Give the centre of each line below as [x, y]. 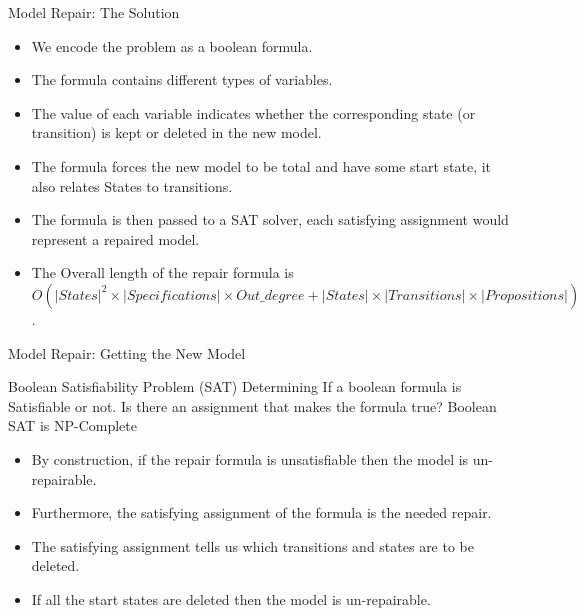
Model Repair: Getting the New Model [127, 352]
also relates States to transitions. [132, 185]
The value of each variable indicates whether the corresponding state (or [253, 112]
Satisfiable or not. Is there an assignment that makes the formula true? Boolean [252, 405]
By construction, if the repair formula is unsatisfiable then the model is [250, 458]
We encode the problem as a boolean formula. [172, 45]
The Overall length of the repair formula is [162, 272]
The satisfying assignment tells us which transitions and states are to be [252, 545]
